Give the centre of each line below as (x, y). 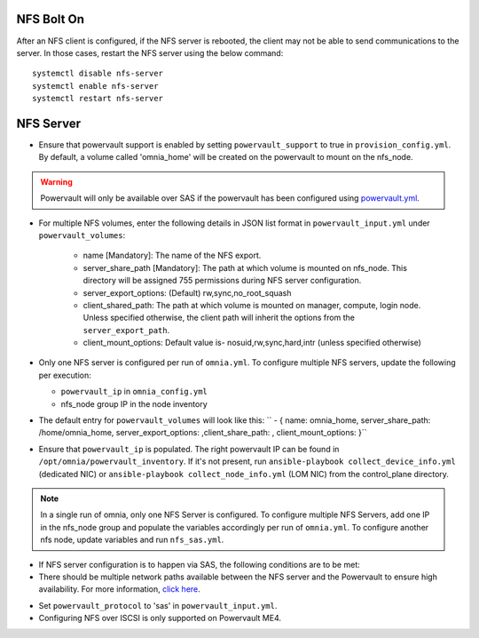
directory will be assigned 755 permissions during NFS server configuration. (222, 281)
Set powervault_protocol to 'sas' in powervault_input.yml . (158, 605)
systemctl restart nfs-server (98, 99)
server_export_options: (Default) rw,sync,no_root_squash (187, 292)
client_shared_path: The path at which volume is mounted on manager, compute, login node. (252, 305)
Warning (56, 181)
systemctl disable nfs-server (98, 74)
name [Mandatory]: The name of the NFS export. (172, 255)
